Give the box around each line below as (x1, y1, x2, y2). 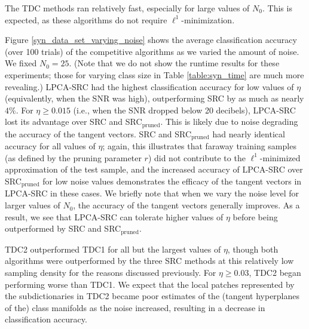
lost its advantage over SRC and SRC (5, 115, 142, 128)
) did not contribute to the (148, 151, 246, 164)
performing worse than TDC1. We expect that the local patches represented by (5, 278, 295, 290)
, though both (227, 242, 279, 255)
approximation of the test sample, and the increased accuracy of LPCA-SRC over (5, 163, 303, 176)
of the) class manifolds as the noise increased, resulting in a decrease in (5, 301, 265, 313)
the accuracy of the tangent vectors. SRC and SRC (5, 127, 192, 140)
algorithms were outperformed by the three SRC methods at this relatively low (5, 254, 294, 267)
